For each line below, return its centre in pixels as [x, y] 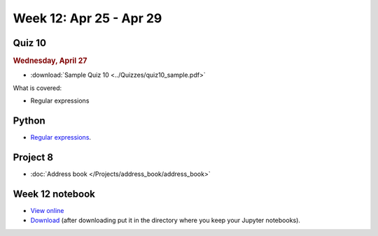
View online [47, 210]
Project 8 [33, 157]
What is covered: [37, 88]
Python [29, 120]
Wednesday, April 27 [50, 61]
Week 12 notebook [54, 194]
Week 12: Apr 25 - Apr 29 [87, 18]
